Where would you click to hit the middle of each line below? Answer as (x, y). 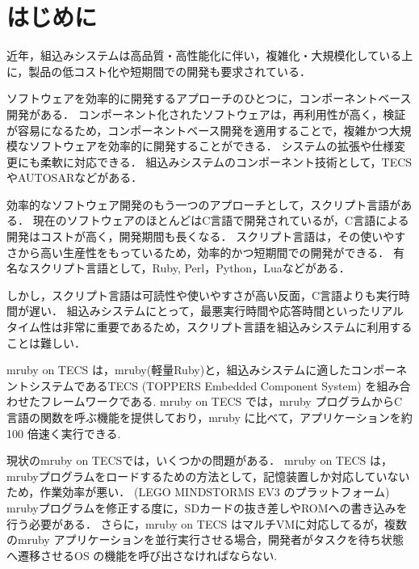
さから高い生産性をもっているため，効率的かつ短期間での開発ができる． (198, 252)
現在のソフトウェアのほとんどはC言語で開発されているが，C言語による (221, 220)
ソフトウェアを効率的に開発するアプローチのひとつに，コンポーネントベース (209, 98)
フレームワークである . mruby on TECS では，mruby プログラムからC (221, 401)
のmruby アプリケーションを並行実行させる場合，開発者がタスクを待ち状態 (205, 539)
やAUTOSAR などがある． (75, 177)
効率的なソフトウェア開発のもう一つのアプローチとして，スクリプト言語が (204, 204)
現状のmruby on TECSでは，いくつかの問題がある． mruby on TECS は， (200, 460)
